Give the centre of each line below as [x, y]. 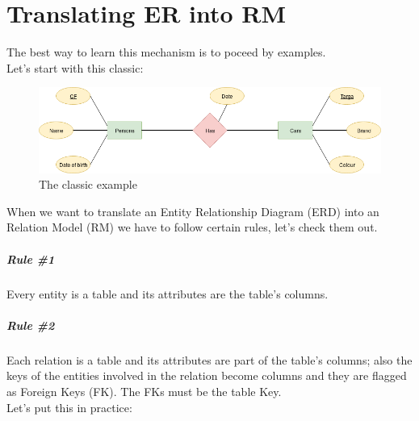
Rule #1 [31, 258]
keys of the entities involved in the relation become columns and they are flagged [207, 375]
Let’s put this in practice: [69, 407]
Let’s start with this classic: [75, 67]
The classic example [88, 184]
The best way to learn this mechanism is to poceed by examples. [166, 52]
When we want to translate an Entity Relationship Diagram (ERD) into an [193, 211]
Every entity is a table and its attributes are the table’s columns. [168, 293]
